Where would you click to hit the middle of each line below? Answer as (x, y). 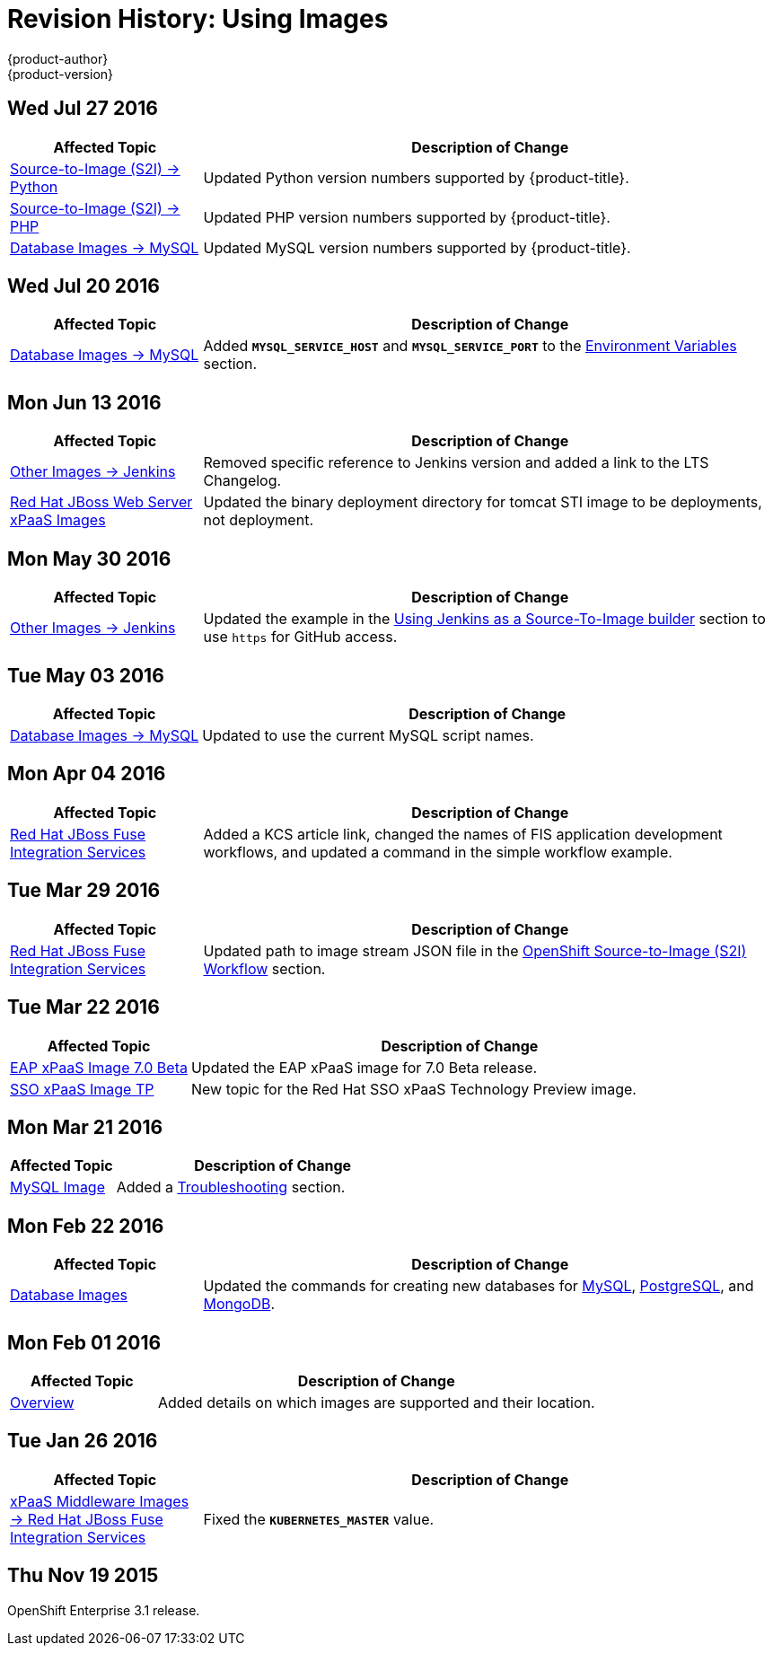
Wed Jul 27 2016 (83, 109)
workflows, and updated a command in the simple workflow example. (438, 852)
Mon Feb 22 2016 (86, 1226)
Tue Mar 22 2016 (83, 1007)
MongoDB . (239, 1304)
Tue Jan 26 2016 (83, 1441)
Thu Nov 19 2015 (83, 1576)
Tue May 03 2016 (86, 675)
